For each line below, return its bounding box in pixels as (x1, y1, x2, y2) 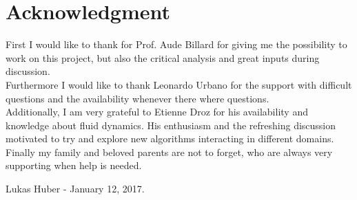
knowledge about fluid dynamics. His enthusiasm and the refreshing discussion (6, 118, 336, 132)
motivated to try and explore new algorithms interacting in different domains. (6, 131, 334, 146)
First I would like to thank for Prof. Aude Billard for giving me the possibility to (6, 37, 347, 52)
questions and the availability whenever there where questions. (6, 91, 269, 105)
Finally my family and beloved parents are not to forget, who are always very (6, 144, 333, 159)
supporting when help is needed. (6, 158, 142, 173)
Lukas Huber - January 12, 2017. (6, 181, 145, 196)
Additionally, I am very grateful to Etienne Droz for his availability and (6, 104, 308, 119)
